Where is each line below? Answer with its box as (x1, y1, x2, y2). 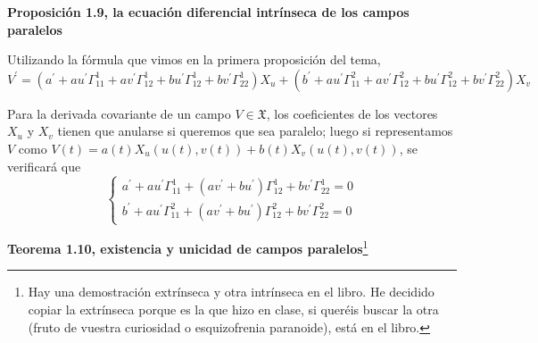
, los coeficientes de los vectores (266, 104, 438, 122)
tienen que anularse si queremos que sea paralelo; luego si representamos (57, 121, 453, 140)
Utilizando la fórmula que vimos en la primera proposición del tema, (7, 50, 381, 69)
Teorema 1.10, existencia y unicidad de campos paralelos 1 (7, 237, 368, 257)
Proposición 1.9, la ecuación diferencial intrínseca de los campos (7, 3, 410, 21)
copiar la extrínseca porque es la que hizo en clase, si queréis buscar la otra (28, 300, 439, 319)
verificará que (7, 156, 81, 175)
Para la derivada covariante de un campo (7, 104, 231, 122)
